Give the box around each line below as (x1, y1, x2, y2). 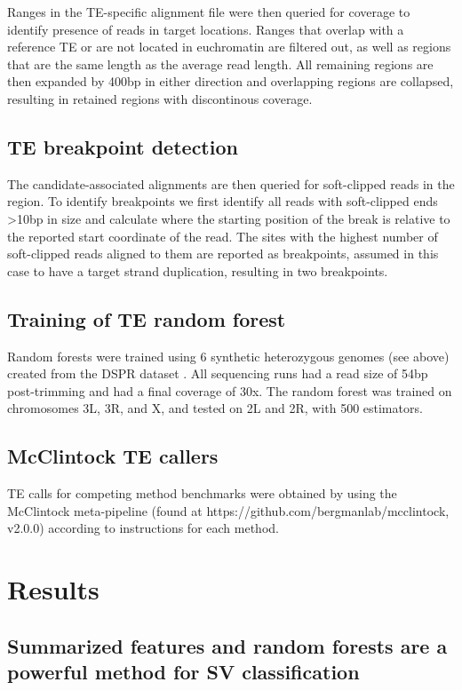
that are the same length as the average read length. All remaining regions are (7, 54, 434, 73)
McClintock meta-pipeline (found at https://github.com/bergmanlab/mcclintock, (7, 501, 450, 519)
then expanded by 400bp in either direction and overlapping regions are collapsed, (7, 72, 454, 91)
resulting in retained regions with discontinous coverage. (7, 89, 313, 107)
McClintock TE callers (7, 442, 219, 470)
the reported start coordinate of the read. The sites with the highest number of (7, 226, 438, 245)
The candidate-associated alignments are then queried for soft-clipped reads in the (7, 174, 455, 193)
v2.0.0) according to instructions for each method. (7, 519, 279, 537)
